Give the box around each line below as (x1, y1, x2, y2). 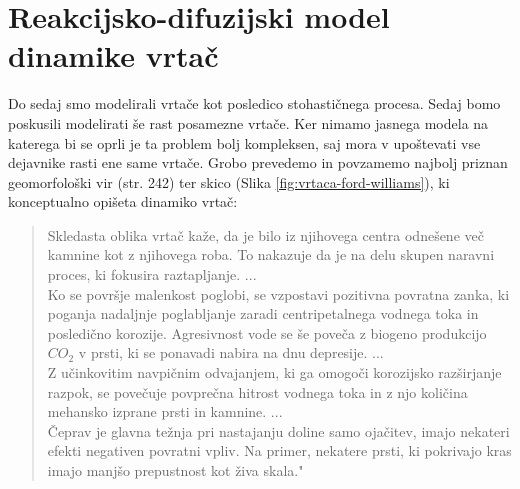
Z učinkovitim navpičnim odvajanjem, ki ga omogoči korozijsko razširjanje (47, 362, 502, 383)
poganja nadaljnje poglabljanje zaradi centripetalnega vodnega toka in (47, 303, 479, 324)
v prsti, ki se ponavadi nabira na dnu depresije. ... (78, 342, 384, 363)
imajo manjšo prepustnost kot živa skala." (47, 460, 304, 480)
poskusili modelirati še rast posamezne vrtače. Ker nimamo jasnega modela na (8, 112, 489, 133)
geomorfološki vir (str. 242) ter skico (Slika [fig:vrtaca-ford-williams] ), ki (8, 171, 450, 192)
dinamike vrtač (8, 35, 219, 76)
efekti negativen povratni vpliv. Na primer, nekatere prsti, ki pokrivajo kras (47, 440, 512, 461)
